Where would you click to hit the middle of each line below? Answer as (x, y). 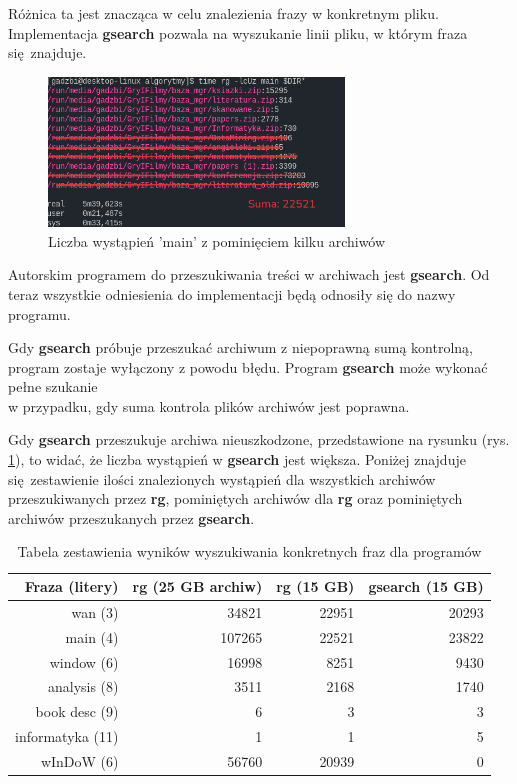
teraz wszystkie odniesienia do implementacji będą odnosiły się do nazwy (232, 293)
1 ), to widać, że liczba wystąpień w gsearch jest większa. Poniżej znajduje (237, 459)
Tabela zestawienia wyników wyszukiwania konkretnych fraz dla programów (249, 551)
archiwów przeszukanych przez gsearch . (131, 517)
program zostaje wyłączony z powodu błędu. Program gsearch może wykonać (248, 366)
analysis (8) (83, 686)
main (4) (92, 636)
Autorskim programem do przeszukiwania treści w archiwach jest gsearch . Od (249, 274)
